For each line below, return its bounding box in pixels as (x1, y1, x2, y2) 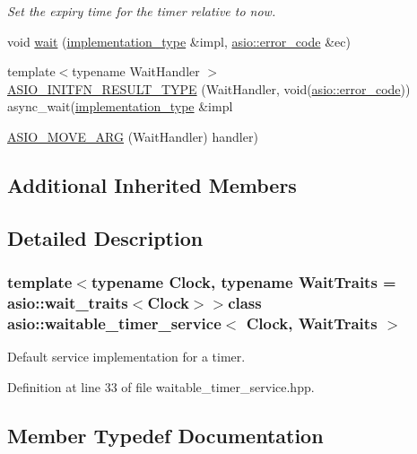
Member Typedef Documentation (7, 421, 324, 449)
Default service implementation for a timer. (7, 347, 246, 366)
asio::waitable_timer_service (7, 311, 222, 334)
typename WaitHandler (72, 62, 200, 81)
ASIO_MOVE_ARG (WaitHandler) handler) (7, 127, 258, 145)
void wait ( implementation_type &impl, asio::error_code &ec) (7, 31, 351, 50)
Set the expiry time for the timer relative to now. (7, 2, 276, 20)
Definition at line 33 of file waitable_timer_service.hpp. (7, 377, 315, 396)
